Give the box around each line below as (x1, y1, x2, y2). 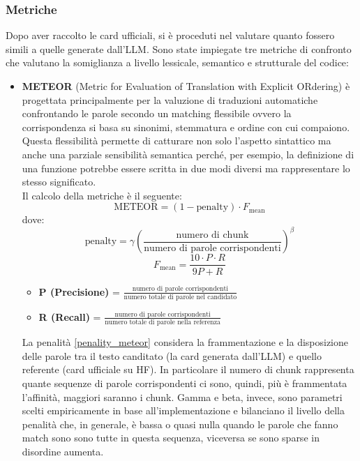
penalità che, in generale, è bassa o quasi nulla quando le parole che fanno (22, 416, 338, 431)
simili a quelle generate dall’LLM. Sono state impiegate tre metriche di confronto (6, 41, 352, 56)
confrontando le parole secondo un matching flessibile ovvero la (22, 106, 292, 121)
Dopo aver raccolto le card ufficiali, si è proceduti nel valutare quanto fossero (6, 28, 335, 43)
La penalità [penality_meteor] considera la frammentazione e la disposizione (22, 335, 349, 349)
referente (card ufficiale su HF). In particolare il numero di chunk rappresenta (22, 362, 354, 377)
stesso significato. (22, 174, 96, 189)
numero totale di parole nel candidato (123, 293, 237, 301)
